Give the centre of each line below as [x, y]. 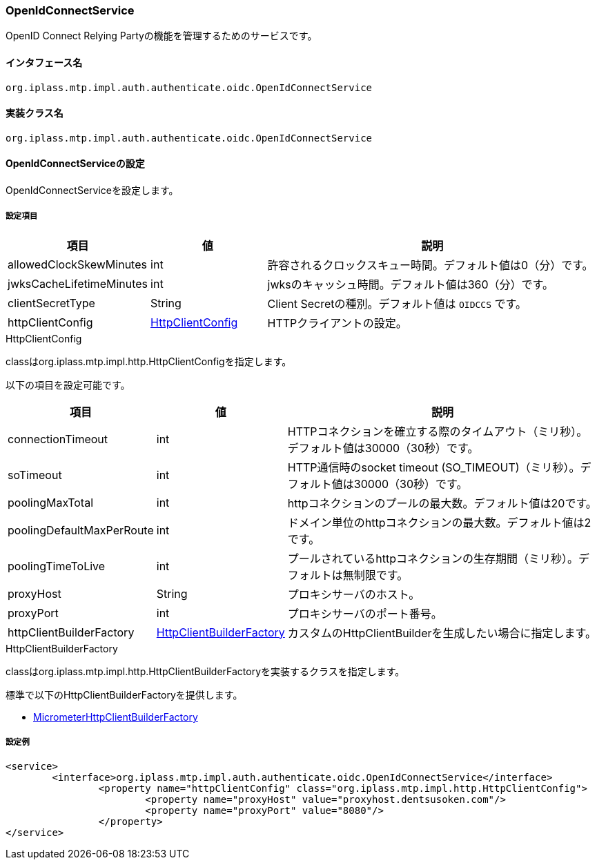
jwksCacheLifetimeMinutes [78, 283]
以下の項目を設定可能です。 [68, 385]
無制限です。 [375, 575]
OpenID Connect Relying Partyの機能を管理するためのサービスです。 [162, 36]
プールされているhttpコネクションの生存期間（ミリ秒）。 [433, 558]
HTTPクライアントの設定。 [337, 323]
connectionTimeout [58, 439]
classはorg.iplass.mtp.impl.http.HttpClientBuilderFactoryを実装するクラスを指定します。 [205, 671]
